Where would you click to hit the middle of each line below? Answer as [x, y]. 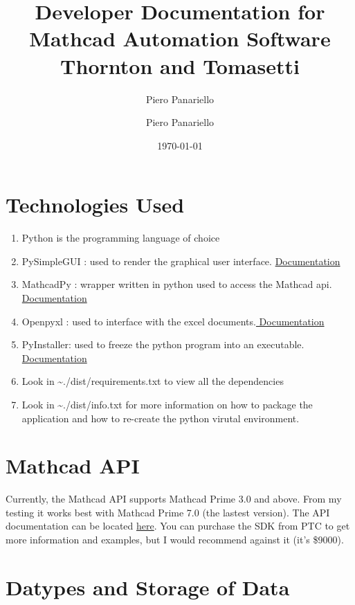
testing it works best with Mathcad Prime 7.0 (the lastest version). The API [168, 512]
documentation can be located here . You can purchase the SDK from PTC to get [178, 526]
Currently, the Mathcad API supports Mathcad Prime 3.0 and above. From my [174, 499]
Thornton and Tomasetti [180, 65]
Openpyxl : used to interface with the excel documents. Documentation [173, 321]
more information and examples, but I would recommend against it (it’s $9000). [175, 540]
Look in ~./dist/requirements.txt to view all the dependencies [153, 381]
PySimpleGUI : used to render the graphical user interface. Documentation [181, 261]
